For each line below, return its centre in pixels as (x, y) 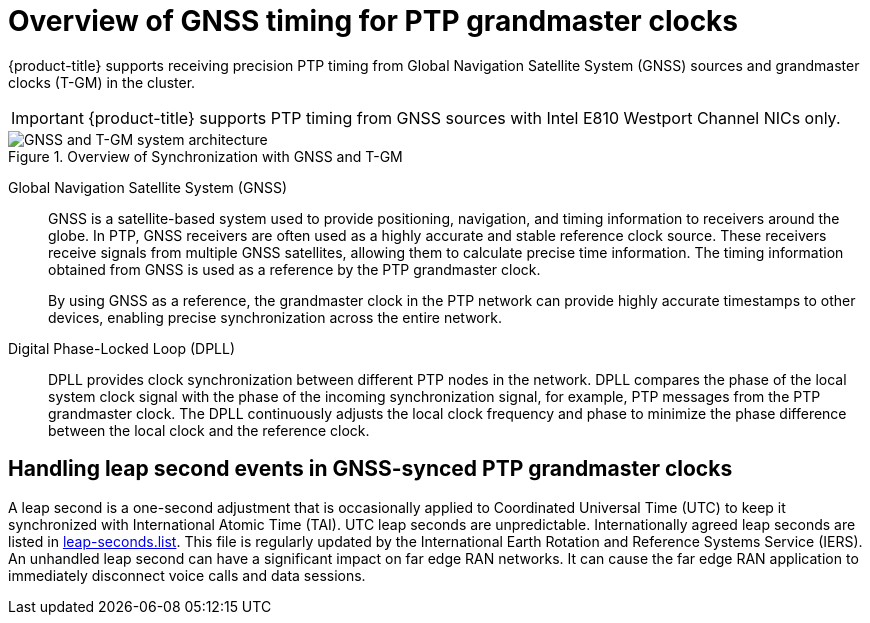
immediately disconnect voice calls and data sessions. (187, 575)
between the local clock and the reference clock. (209, 430)
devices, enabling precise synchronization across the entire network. (275, 317)
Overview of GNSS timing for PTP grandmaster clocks (373, 21)
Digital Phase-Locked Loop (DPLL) (122, 348)
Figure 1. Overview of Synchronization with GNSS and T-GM (205, 156)
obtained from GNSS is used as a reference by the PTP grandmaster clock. (294, 269)
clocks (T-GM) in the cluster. (102, 82)
